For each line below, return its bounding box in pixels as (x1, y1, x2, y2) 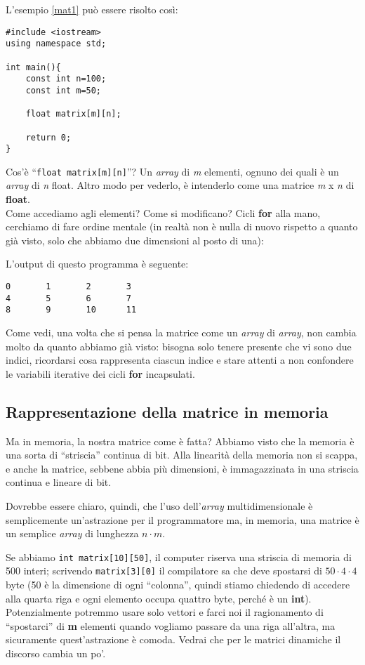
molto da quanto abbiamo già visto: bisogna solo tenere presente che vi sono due (6, 338, 352, 353)
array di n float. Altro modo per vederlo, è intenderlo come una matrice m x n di (6, 178, 354, 192)
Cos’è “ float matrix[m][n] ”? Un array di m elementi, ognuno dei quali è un (6, 164, 339, 178)
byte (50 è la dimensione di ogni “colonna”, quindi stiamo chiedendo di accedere (6, 577, 350, 592)
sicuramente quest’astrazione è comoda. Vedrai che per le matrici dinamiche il (6, 632, 341, 647)
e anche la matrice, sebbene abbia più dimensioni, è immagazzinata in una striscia (6, 461, 359, 475)
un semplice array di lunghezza (6, 526, 139, 541)
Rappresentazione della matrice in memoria (6, 400, 328, 422)
